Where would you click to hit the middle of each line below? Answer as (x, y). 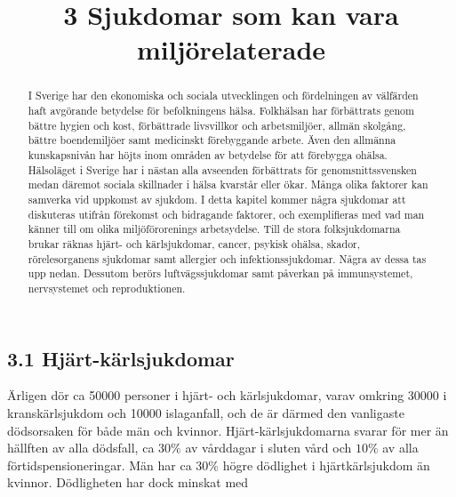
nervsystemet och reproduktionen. (107, 288)
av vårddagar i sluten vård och (268, 448)
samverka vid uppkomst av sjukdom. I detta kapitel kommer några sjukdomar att (217, 199)
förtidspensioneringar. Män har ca (100, 465)
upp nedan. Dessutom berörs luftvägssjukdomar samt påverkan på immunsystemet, (220, 273)
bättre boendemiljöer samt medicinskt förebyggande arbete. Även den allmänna (212, 140)
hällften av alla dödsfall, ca (81, 448)
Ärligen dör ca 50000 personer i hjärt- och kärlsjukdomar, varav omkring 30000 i (227, 395)
